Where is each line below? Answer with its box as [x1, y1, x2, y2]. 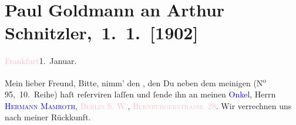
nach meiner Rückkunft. [5, 111, 91, 123]
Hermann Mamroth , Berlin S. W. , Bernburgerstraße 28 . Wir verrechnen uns [5, 99, 292, 112]
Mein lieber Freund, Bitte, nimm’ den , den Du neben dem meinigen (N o [5, 75, 267, 89]
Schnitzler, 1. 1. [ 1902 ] [5, 21, 199, 45]
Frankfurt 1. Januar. [5, 55, 77, 67]
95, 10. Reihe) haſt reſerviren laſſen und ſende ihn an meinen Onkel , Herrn [5, 88, 276, 100]
